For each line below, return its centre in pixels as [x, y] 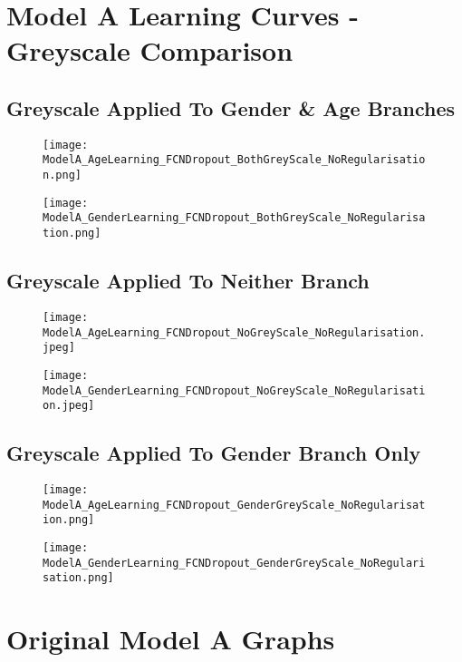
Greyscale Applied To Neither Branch [188, 281]
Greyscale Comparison [150, 50]
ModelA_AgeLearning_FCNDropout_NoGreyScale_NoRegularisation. [234, 332]
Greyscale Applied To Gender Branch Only [214, 453]
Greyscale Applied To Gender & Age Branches [231, 107]
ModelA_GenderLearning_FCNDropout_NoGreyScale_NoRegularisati [234, 390]
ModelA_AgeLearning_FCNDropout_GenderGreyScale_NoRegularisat [234, 505]
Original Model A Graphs [171, 639]
